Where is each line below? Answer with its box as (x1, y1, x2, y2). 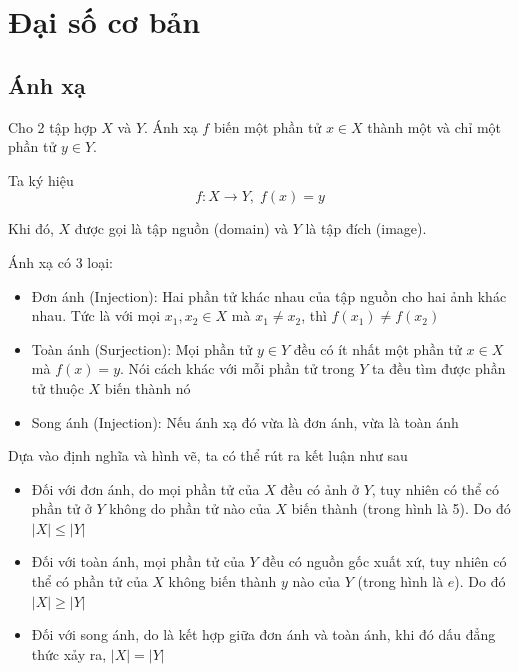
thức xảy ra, (31, 643, 107, 664)
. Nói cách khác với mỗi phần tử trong (120, 358, 355, 379)
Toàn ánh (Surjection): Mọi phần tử (31, 338, 253, 359)
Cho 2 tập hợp (8, 116, 97, 137)
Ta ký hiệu (8, 169, 74, 190)
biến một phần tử (213, 116, 322, 137)
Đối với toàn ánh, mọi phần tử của (31, 551, 245, 572)
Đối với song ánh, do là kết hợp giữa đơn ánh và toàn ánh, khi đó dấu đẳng (31, 624, 496, 645)
